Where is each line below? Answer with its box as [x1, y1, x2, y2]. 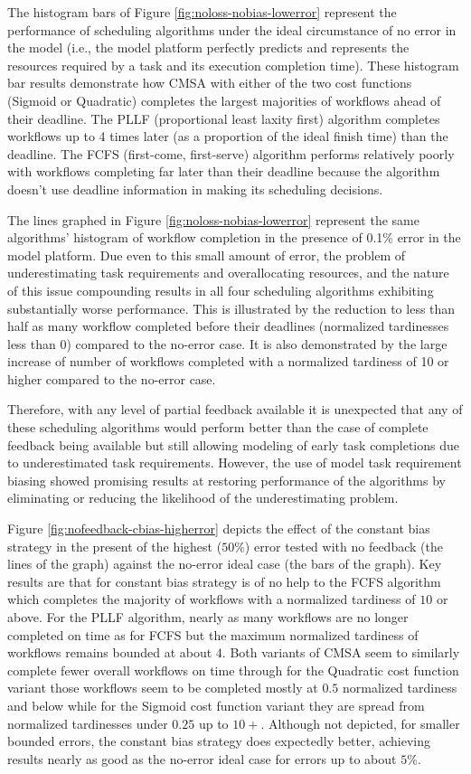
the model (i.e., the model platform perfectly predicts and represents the [7, 38, 410, 57]
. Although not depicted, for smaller [260, 713, 460, 732]
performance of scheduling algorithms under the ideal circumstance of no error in [7, 20, 457, 39]
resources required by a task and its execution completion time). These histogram [7, 55, 459, 74]
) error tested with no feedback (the [244, 536, 443, 555]
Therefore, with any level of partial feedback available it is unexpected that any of [7, 400, 463, 419]
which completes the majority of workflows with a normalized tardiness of [7, 590, 416, 609]
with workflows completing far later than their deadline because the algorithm [7, 162, 440, 181]
